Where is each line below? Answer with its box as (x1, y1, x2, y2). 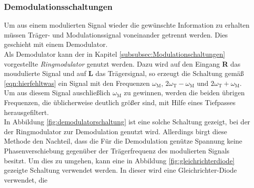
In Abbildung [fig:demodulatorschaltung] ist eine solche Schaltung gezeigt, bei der (4, 116, 251, 127)
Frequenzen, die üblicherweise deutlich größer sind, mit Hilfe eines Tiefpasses (4, 97, 236, 107)
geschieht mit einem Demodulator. (4, 39, 108, 49)
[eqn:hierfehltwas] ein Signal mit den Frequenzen (4, 77, 150, 88)
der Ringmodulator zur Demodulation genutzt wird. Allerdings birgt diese (4, 126, 227, 136)
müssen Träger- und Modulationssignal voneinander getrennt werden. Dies (4, 29, 228, 39)
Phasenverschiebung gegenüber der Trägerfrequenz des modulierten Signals (4, 145, 230, 155)
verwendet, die (4, 174, 48, 185)
